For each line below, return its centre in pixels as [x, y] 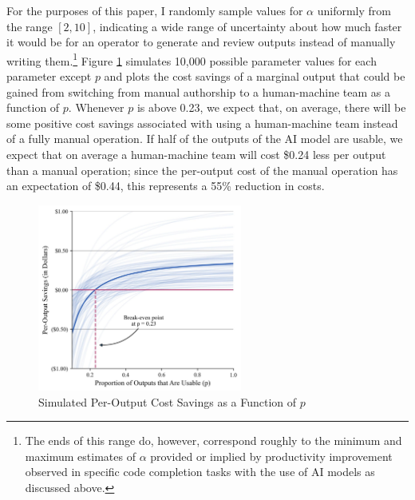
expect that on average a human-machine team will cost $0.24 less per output [196, 154]
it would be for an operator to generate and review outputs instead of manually [201, 42]
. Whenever [96, 107]
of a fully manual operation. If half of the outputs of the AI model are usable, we [205, 139]
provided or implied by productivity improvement [271, 456]
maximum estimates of [80, 456]
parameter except [49, 76]
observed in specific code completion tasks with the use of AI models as [200, 472]
